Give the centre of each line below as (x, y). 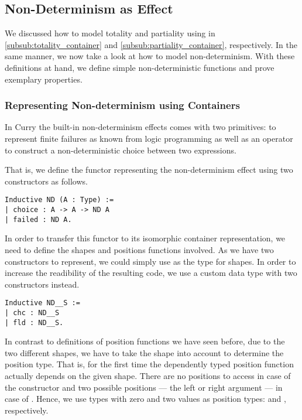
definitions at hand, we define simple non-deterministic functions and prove (140, 67)
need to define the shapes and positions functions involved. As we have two (139, 249)
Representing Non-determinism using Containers (122, 105)
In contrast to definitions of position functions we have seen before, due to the (145, 341)
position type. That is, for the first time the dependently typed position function (149, 364)
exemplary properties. (44, 79)
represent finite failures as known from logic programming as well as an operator (149, 138)
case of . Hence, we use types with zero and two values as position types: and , (145, 399)
